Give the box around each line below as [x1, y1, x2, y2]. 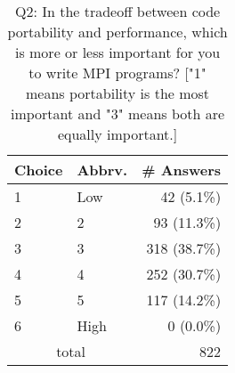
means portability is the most [26, 83, 210, 103]
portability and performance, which [7, 21, 228, 42]
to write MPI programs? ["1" [28, 62, 207, 83]
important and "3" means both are [10, 103, 225, 124]
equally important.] [57, 124, 178, 144]
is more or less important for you [14, 42, 221, 62]
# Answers [142, 159, 222, 180]
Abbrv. [77, 159, 128, 180]
